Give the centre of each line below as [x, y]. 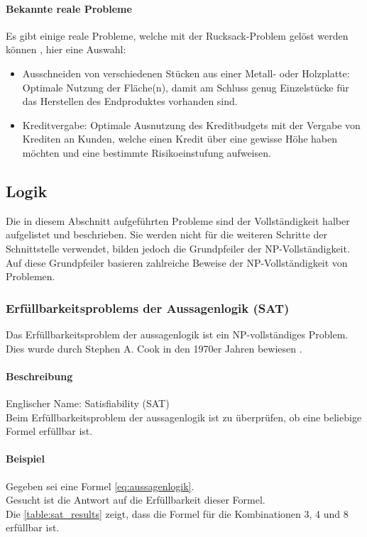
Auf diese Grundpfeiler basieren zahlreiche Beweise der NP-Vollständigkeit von [177, 262]
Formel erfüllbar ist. [49, 431]
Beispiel [25, 459]
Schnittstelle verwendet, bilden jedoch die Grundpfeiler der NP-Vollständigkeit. [178, 248]
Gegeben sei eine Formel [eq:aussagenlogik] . [100, 486]
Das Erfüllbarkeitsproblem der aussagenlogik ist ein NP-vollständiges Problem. [177, 334]
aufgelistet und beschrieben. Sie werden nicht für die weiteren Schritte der [167, 234]
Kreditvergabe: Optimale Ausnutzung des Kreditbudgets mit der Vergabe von [191, 124]
